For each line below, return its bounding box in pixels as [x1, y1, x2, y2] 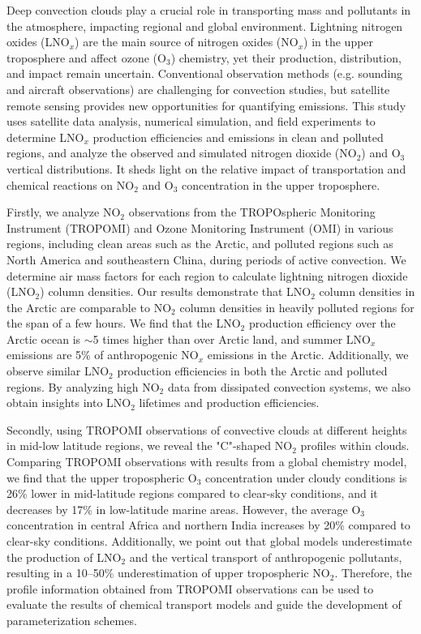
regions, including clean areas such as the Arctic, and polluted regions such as [6, 235, 393, 252]
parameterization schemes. [6, 611, 137, 628]
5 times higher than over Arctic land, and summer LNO [92, 330, 371, 347]
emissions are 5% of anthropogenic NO [6, 346, 199, 363]
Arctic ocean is [6, 330, 81, 347]
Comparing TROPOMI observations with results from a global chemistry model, [6, 453, 407, 470]
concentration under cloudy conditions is [205, 469, 407, 486]
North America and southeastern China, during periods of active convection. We [6, 251, 406, 268]
